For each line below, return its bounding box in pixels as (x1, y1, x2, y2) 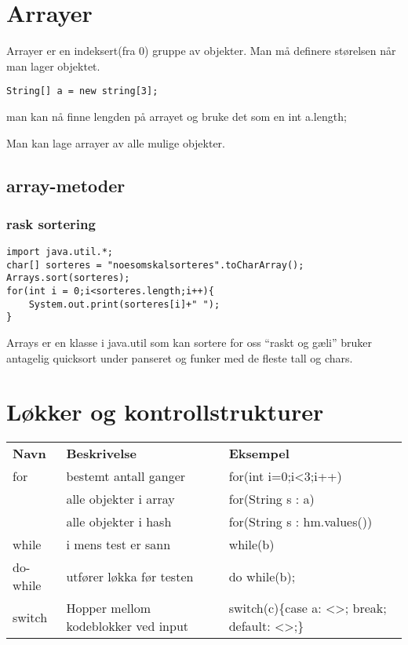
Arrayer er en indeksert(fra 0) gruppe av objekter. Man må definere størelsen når (6, 42, 396, 59)
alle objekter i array (66, 490, 175, 508)
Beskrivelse (66, 444, 137, 463)
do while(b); (228, 567, 296, 585)
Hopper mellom (66, 599, 151, 618)
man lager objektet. (6, 57, 100, 74)
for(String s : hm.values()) (228, 512, 373, 531)
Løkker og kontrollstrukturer (6, 395, 324, 428)
